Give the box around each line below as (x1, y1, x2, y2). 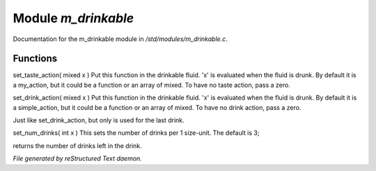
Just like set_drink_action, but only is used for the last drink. (13, 116, 185, 124)
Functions (13, 53, 58, 65)
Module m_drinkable (13, 10, 134, 26)
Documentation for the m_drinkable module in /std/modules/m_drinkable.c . (13, 35, 228, 43)
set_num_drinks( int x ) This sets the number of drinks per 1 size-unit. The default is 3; (13, 129, 260, 137)
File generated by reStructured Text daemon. (13, 154, 142, 163)
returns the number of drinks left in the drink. (13, 141, 142, 149)
